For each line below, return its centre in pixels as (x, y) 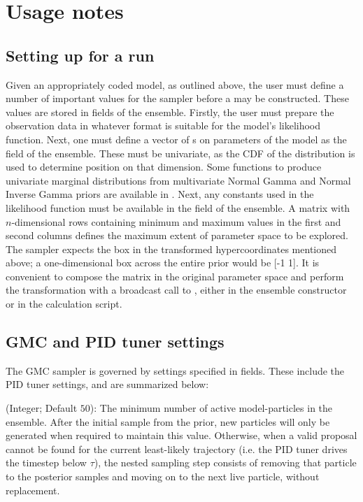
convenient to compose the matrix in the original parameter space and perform (175, 276)
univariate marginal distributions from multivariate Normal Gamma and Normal (178, 180)
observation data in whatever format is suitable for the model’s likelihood (163, 125)
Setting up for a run (80, 55)
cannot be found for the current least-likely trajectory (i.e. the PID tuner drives (177, 449)
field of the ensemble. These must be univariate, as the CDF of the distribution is (180, 153)
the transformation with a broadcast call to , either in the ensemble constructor (176, 290)
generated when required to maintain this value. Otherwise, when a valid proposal (181, 435)
